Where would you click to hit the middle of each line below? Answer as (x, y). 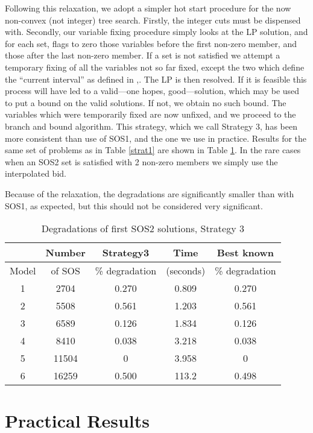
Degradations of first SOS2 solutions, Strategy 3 (143, 229)
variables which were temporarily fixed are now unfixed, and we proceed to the (150, 114)
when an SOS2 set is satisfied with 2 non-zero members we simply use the (141, 161)
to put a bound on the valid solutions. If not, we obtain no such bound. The (146, 102)
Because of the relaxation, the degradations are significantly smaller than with (150, 193)
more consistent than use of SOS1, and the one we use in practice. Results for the (156, 138)
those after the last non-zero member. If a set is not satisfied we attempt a (143, 55)
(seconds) (186, 271)
